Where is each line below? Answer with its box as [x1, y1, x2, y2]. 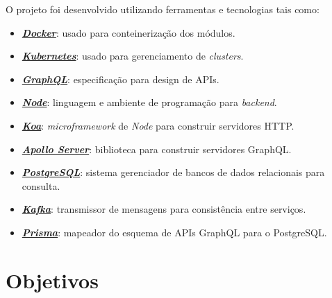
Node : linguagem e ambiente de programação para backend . [22, 95, 277, 109]
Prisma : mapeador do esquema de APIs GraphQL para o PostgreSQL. [22, 225, 327, 239]
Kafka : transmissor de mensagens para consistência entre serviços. [22, 202, 306, 216]
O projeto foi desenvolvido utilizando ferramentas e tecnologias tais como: [6, 2, 319, 16]
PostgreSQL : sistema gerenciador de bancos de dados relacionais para [22, 165, 325, 179]
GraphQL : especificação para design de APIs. [22, 71, 219, 86]
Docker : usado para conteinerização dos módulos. [22, 25, 235, 40]
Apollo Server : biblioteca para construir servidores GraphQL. [22, 141, 292, 156]
